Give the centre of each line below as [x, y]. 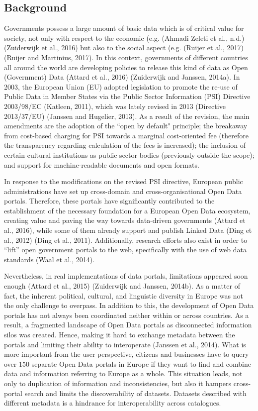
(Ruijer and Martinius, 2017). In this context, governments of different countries [126, 57]
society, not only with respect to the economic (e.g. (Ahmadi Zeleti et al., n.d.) [124, 38]
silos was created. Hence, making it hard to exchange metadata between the [120, 335]
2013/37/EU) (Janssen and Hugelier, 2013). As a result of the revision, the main [127, 116]
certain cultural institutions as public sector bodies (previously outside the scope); [129, 154]
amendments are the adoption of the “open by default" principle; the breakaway [126, 126]
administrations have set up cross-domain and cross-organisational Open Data [123, 191]
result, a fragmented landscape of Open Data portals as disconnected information [128, 325]
